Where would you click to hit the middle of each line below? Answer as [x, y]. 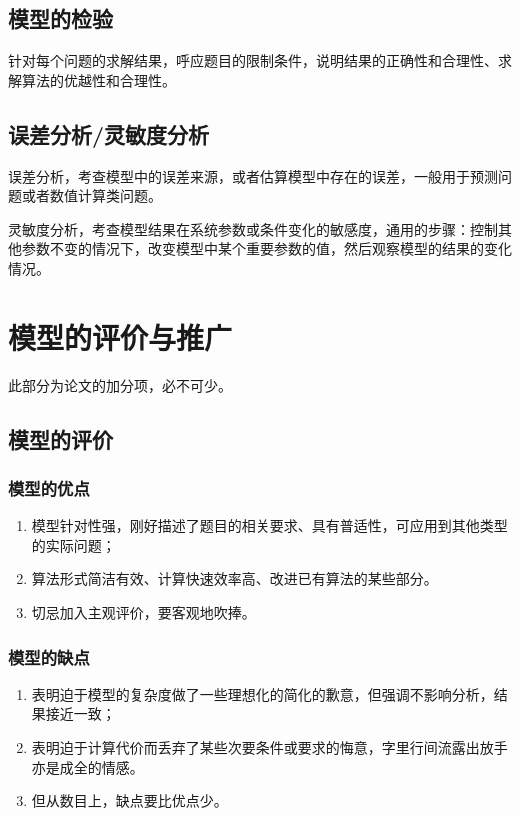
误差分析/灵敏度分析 [109, 133]
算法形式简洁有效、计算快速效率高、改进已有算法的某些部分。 [234, 578]
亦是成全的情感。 [87, 766]
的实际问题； [73, 544]
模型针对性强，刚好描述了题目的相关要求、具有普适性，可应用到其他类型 [269, 525]
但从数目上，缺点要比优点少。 [129, 800]
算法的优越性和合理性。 [98, 79]
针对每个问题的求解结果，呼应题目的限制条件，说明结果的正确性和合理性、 [253, 60]
